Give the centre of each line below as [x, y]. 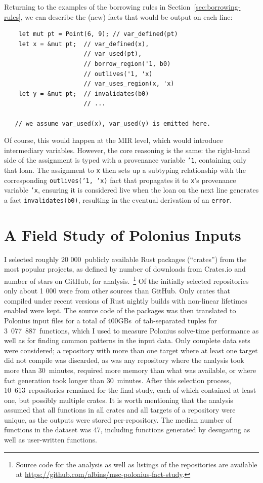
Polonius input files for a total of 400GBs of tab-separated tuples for [111, 320]
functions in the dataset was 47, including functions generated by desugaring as [127, 430]
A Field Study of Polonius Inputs [123, 234]
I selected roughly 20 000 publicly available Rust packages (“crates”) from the [125, 259]
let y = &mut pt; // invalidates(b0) [84, 94]
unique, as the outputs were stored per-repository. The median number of [118, 419]
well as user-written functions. [51, 440]
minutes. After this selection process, [174, 380]
